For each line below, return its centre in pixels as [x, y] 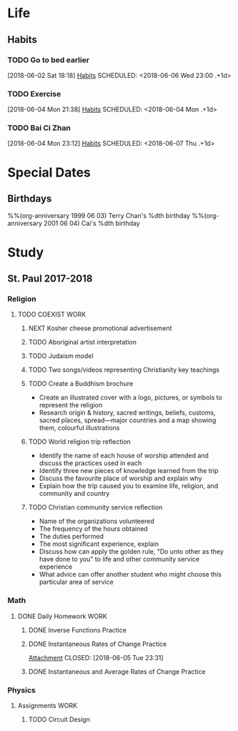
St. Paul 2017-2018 [50, 279]
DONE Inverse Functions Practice [78, 630]
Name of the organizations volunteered [97, 521]
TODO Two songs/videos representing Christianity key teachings [124, 370]
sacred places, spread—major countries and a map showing [128, 420]
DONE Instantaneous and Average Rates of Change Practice [117, 671]
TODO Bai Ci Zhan [39, 128]
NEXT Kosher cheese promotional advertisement [100, 328]
